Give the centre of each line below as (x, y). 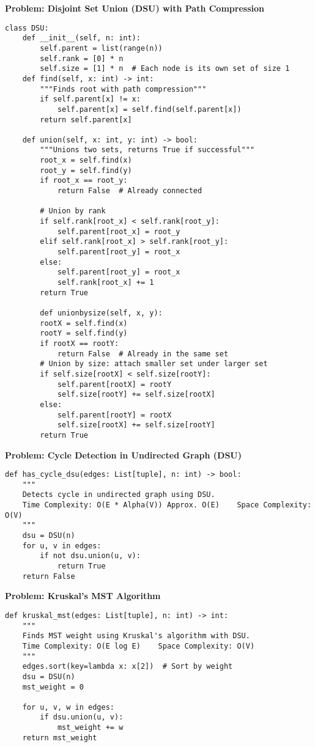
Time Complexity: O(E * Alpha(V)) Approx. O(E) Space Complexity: (167, 505)
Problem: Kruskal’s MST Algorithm (83, 596)
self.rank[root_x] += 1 (106, 282)
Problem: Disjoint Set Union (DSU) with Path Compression (135, 8)
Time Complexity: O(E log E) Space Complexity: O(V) (139, 646)
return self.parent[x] (86, 120)
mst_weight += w (90, 728)
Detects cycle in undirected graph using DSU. (119, 495)
